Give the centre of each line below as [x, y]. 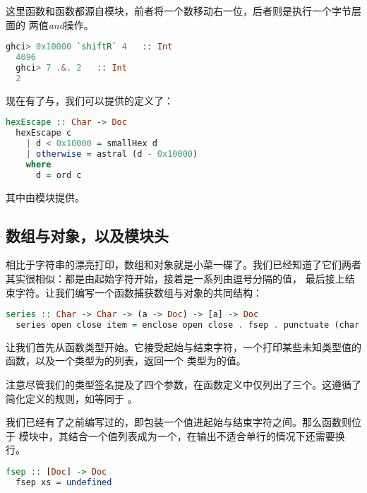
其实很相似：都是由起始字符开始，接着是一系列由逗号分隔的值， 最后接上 [175, 278]
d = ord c [59, 175]
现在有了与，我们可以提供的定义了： [90, 100]
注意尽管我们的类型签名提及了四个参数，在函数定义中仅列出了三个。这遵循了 [183, 385]
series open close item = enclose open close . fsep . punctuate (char [188, 325]
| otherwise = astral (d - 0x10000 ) [112, 154]
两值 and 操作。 [61, 24]
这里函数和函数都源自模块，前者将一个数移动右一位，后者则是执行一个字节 [179, 11]
